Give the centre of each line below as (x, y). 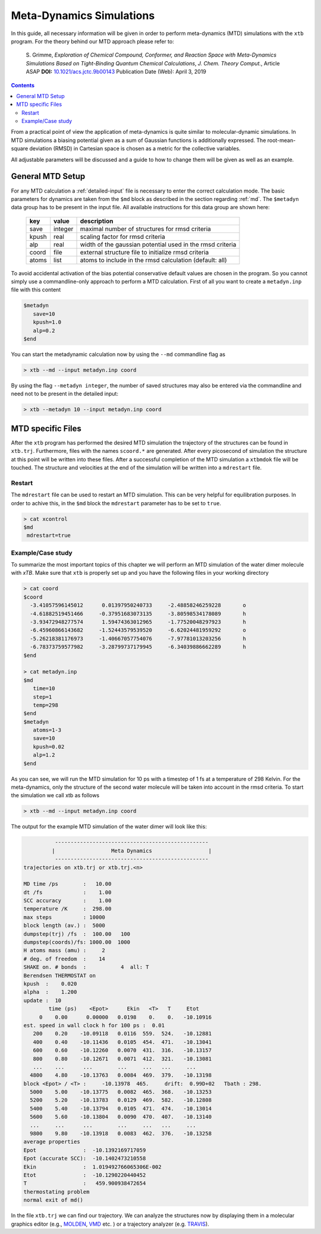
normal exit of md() (53, 1200)
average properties (52, 1142)
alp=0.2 (44, 330)
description (97, 221)
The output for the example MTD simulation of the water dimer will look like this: (109, 827)
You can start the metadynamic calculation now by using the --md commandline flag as (118, 354)
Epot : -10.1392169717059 (85, 1150)
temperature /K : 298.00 (67, 909)
